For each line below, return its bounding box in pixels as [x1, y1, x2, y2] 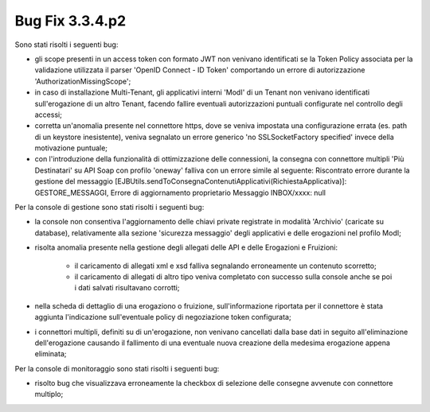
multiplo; [34, 390, 64, 399]
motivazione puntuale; [34, 143, 107, 153]
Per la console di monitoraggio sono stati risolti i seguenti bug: [14, 363, 220, 373]
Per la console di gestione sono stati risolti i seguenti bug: [14, 203, 205, 212]
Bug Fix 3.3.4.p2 [14, 12, 127, 29]
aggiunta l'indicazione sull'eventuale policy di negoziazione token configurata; [34, 313, 291, 322]
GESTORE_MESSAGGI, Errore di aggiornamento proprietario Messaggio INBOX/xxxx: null [34, 188, 326, 197]
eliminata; [34, 349, 67, 359]
